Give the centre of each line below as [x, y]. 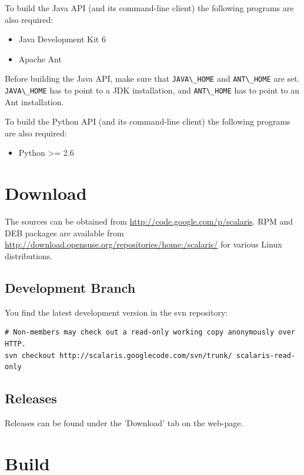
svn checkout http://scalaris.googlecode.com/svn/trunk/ [118, 355]
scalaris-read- [265, 355]
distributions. [29, 255]
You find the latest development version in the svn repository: [116, 312]
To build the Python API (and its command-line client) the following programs [148, 121]
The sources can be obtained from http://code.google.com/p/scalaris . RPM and [149, 221]
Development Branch [70, 287]
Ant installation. [34, 101]
